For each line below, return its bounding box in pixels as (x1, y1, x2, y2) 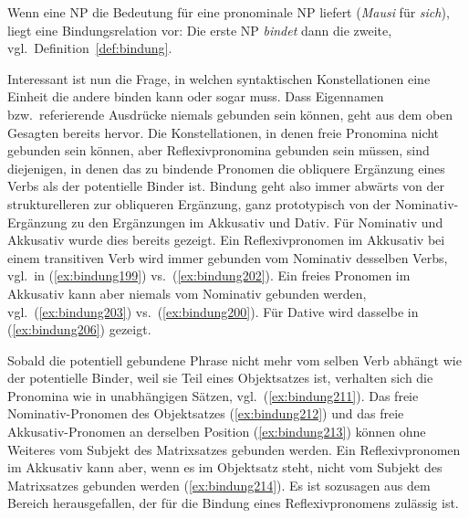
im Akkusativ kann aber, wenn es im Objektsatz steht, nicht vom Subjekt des (7, 458, 443, 477)
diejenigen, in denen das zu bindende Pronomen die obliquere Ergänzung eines (7, 158, 445, 177)
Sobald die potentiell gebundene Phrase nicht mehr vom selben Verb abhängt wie (7, 350, 462, 369)
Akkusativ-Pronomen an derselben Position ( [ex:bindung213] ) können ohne (7, 422, 426, 441)
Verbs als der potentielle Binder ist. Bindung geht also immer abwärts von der (7, 176, 444, 196)
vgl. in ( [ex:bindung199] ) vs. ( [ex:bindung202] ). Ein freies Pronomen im (7, 266, 411, 285)
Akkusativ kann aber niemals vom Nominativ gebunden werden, (7, 283, 367, 302)
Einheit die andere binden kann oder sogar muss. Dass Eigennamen (7, 87, 384, 106)
